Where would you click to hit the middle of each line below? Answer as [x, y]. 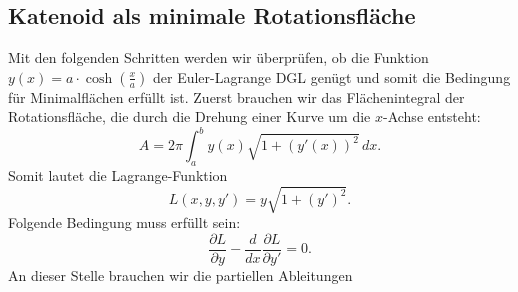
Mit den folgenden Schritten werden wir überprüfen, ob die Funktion [218, 57]
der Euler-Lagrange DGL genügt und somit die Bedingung [332, 76]
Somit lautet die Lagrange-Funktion [118, 175]
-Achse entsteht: [431, 116]
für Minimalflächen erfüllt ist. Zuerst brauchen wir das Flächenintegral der [236, 96]
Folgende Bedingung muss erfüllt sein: [124, 222]
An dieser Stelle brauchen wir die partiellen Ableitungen [180, 275]
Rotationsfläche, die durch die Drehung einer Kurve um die [189, 116]
